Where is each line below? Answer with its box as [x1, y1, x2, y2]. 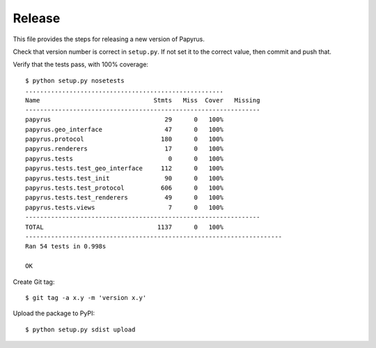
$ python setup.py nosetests [25, 77, 125, 84]
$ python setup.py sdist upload [25, 325, 136, 333]
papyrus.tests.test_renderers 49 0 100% [25, 194, 224, 202]
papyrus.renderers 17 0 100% [25, 145, 224, 153]
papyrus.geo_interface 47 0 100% [25, 126, 224, 133]
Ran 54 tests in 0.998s [25, 243, 107, 250]
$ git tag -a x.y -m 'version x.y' [25, 294, 147, 301]
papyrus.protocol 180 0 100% [25, 135, 224, 143]
